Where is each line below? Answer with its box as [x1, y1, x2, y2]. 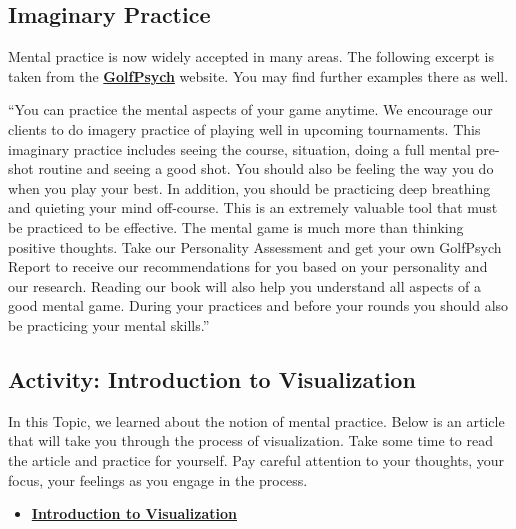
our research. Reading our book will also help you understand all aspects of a [8, 275, 481, 296]
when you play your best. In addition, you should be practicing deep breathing [8, 177, 491, 198]
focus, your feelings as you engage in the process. [8, 469, 308, 490]
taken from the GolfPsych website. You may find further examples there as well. [8, 65, 509, 86]
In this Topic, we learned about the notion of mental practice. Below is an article [8, 410, 505, 431]
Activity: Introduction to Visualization [8, 363, 416, 394]
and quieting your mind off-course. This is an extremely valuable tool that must [8, 197, 498, 218]
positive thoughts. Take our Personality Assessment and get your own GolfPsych [8, 236, 502, 257]
